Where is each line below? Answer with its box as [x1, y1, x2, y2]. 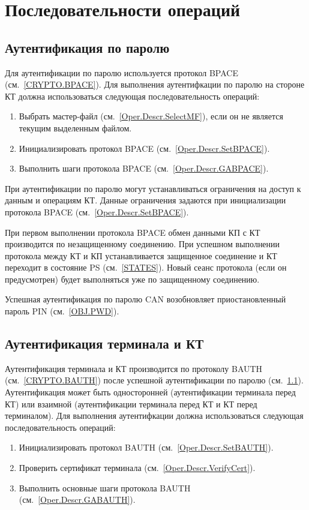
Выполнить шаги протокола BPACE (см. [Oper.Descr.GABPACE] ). [19, 162, 269, 175]
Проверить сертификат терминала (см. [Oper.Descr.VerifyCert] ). [19, 461, 256, 474]
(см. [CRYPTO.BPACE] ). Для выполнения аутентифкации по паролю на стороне [5, 78, 305, 91]
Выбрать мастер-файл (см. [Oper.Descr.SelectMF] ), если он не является [19, 110, 283, 122]
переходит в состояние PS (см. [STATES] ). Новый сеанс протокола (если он [5, 261, 287, 274]
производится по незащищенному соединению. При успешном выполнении [5, 238, 280, 250]
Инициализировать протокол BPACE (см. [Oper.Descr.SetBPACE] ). [19, 142, 270, 154]
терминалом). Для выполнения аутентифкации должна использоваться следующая [5, 409, 304, 422]
